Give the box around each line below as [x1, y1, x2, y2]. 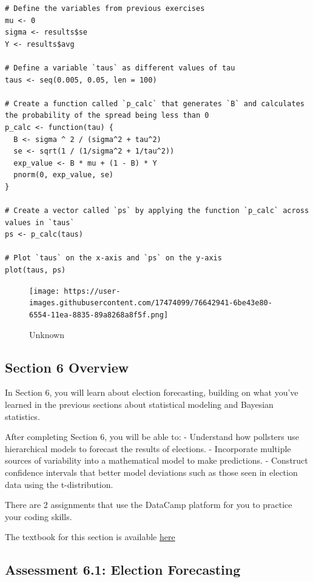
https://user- [64, 286, 121, 296]
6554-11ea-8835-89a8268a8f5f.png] [29, 310, 169, 319]
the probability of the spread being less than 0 [5, 111, 209, 120]
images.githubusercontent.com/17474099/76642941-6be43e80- [29, 299, 272, 308]
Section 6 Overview [5, 357, 129, 376]
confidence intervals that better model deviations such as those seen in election [5, 465, 298, 478]
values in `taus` [5, 218, 75, 227]
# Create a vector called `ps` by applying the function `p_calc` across [5, 206, 309, 215]
